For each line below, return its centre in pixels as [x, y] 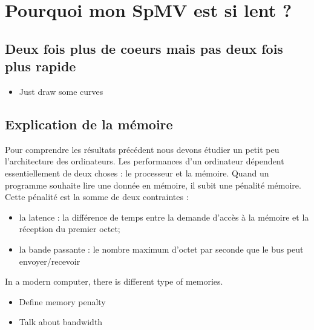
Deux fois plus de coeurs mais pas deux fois [144, 48]
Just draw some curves [61, 91]
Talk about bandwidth [61, 322]
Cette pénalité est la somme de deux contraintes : [97, 197]
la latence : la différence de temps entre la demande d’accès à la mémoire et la [164, 217]
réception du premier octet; [70, 229]
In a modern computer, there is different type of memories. [114, 281]
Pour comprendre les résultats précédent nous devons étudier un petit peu [142, 149]
